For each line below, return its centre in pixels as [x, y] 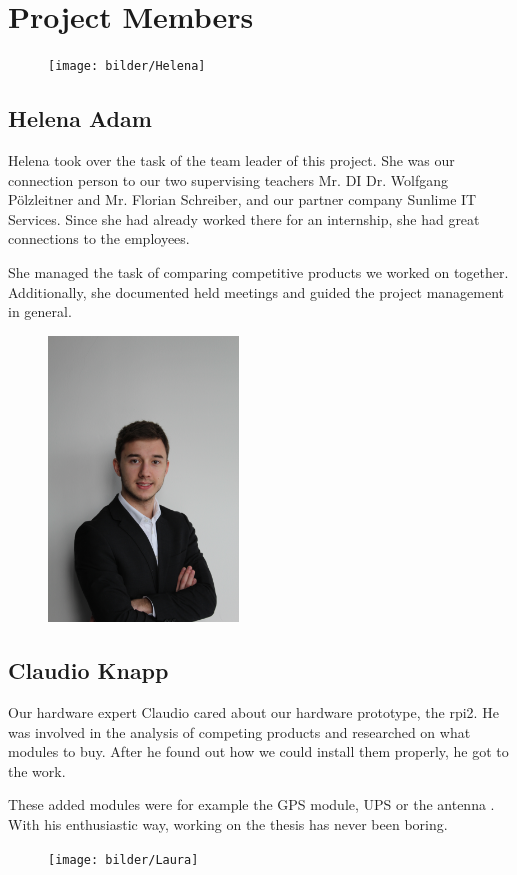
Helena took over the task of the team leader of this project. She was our [231, 159]
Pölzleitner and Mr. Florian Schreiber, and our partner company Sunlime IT [242, 199]
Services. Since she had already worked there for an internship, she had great [244, 218]
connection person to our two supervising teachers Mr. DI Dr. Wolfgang [228, 179]
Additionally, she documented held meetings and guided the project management [256, 291]
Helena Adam [80, 118]
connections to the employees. [99, 238]
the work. [37, 770]
